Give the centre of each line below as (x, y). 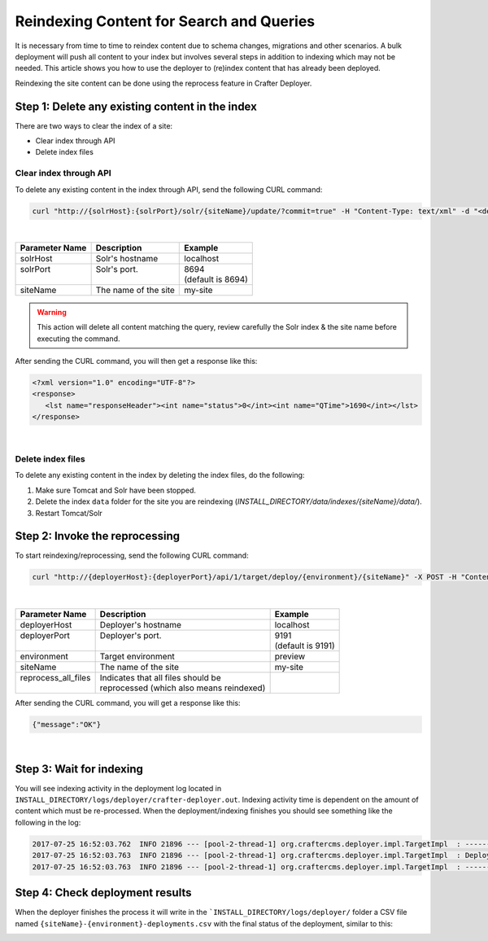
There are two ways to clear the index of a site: (94, 125)
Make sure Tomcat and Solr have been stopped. (116, 490)
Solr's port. (117, 269)
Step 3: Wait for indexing (79, 769)
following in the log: (48, 822)
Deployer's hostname (141, 624)
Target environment (137, 656)
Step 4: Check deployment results (103, 893)
